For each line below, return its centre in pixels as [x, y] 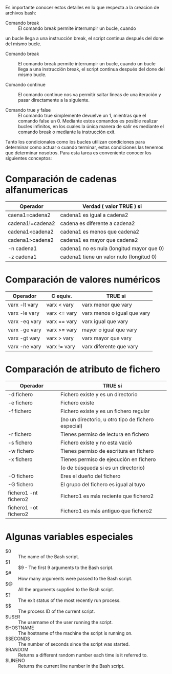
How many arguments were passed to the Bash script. [75, 578]
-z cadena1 [22, 257]
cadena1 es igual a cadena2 [94, 215]
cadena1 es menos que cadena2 [100, 232]
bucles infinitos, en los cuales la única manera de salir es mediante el [91, 126]
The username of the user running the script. [66, 622]
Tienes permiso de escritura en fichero [107, 451]
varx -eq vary [25, 321]
